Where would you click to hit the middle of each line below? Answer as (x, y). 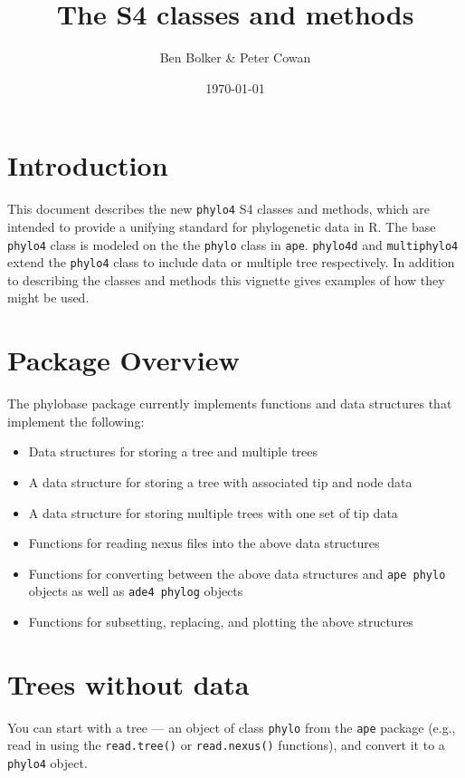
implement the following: (76, 421)
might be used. (48, 298)
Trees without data (128, 683)
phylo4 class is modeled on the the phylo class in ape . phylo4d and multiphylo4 (233, 244)
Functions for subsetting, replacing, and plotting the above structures (221, 621)
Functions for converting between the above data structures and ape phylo (237, 573)
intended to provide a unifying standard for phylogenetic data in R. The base (222, 226)
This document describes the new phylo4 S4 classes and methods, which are (219, 209)
